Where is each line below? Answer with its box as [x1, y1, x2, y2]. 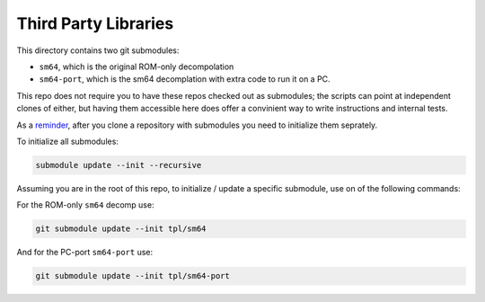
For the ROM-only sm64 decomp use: [16, 200, 154, 210]
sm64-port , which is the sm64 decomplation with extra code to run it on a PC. [39, 74, 331, 84]
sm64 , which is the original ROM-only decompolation [39, 61, 234, 72]
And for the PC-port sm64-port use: [16, 247, 154, 258]
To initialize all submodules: [16, 136, 119, 147]
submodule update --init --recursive [35, 160, 202, 170]
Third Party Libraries [16, 13, 174, 33]
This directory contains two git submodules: [16, 45, 180, 56]
